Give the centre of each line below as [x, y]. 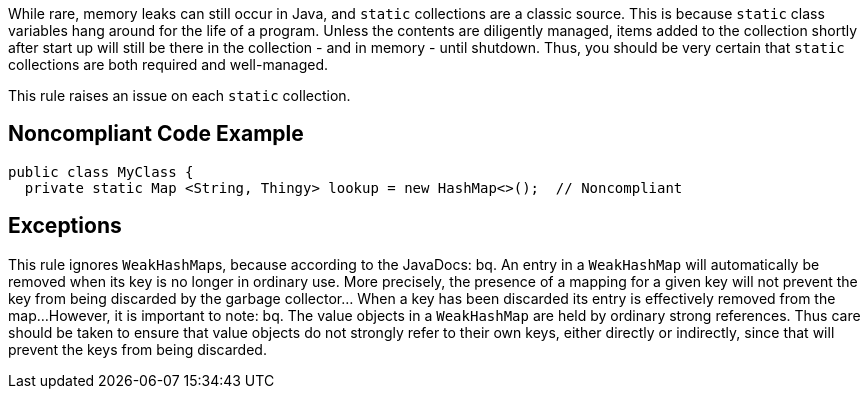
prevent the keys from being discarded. [137, 349]
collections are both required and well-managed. [168, 64]
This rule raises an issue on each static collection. [179, 95]
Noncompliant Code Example [156, 134]
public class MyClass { [101, 171]
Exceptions [65, 226]
